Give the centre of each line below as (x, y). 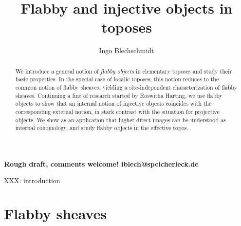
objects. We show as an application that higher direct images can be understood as (120, 120)
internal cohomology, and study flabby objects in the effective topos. (102, 128)
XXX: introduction (32, 180)
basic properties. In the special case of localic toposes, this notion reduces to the (117, 79)
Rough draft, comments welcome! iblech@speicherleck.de (101, 163)
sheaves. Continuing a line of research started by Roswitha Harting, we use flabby (119, 95)
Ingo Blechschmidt (127, 50)
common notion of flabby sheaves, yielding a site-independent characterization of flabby (126, 87)
